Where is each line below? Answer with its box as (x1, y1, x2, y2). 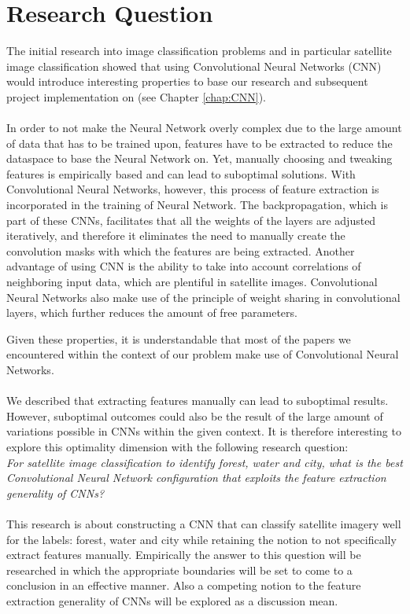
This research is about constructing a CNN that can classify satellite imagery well (6, 515, 401, 531)
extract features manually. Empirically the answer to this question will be (6, 546, 361, 563)
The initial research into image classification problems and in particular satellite (6, 42, 392, 59)
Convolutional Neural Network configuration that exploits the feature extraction (6, 469, 386, 486)
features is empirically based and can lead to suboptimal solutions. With (6, 165, 356, 182)
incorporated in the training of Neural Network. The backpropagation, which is (6, 197, 388, 213)
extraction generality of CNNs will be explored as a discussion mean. (6, 592, 338, 608)
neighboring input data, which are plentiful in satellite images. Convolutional (6, 274, 378, 290)
